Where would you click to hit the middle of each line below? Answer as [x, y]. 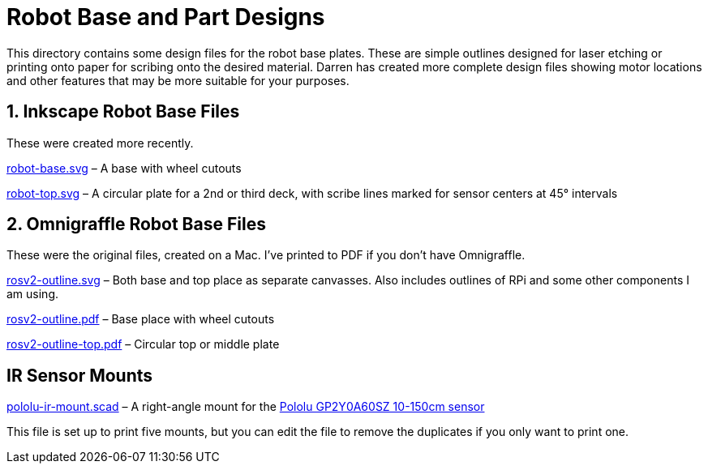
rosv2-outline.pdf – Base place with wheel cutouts [141, 319]
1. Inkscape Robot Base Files [123, 112]
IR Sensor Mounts [80, 375]
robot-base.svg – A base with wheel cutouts [124, 168]
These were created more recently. [100, 143]
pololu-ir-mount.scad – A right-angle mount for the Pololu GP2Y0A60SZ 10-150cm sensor [246, 407]
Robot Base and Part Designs [166, 17]
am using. [33, 294]
